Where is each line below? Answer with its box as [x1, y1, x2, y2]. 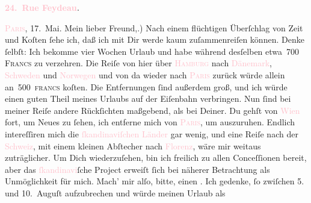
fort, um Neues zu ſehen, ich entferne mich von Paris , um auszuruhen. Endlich [5, 116, 295, 128]
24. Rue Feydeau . [5, 1, 80, 13]
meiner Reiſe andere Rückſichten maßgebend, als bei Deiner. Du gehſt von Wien [5, 104, 300, 116]
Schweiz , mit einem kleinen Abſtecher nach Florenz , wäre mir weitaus [5, 139, 261, 152]
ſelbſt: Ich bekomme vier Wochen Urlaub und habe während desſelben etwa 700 [5, 45, 300, 57]
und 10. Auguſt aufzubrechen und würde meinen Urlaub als [5, 186, 226, 199]
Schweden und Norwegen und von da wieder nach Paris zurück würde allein [5, 68, 285, 81]
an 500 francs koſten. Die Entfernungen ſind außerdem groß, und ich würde [5, 80, 288, 93]
